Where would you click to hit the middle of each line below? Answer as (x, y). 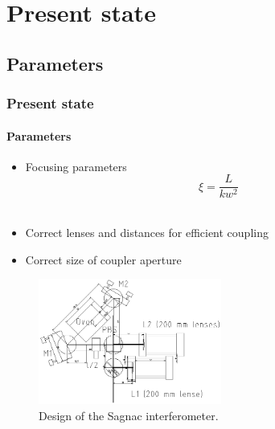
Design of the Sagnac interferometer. (129, 415)
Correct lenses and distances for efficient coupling (147, 233)
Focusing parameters (76, 166)
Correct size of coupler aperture (103, 259)
